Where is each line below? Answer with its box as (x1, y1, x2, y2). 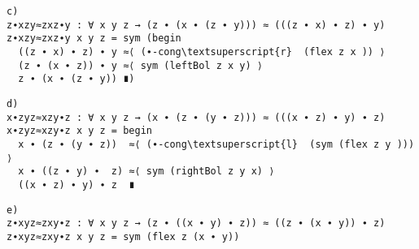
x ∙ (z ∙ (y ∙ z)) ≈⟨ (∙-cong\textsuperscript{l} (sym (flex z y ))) (18, 138, 415, 150)
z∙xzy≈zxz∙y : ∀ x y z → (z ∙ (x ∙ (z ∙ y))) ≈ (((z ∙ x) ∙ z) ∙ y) (7, 19, 386, 31)
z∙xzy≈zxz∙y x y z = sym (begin (7, 32, 181, 45)
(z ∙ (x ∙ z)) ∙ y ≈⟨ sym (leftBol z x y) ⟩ (18, 59, 263, 71)
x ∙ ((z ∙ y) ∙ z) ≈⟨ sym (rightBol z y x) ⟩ (18, 165, 275, 178)
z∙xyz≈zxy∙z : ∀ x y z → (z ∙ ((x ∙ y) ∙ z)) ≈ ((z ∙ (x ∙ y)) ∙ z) (7, 217, 386, 230)
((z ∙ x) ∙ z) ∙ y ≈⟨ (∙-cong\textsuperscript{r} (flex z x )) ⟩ (18, 45, 386, 58)
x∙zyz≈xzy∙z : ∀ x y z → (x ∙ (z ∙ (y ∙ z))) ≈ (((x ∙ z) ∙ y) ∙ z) (7, 111, 386, 123)
